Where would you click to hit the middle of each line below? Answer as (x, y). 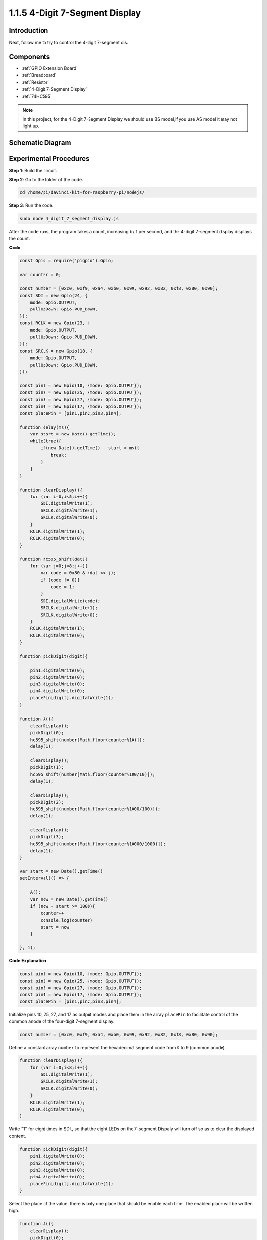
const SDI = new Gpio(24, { (53, 295)
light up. (31, 126)
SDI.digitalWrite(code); (70, 601)
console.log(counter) (67, 920)
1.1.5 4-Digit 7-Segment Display (75, 13)
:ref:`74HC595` (37, 96)
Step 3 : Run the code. (31, 205)
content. (18, 1136)
